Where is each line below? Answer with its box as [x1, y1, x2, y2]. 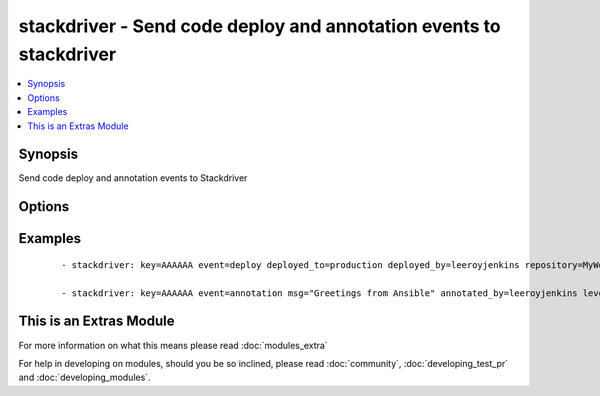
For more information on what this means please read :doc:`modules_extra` [18, 339, 329, 351]
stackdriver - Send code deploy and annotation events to [18, 15, 502, 37]
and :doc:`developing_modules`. [18, 371, 151, 384]
